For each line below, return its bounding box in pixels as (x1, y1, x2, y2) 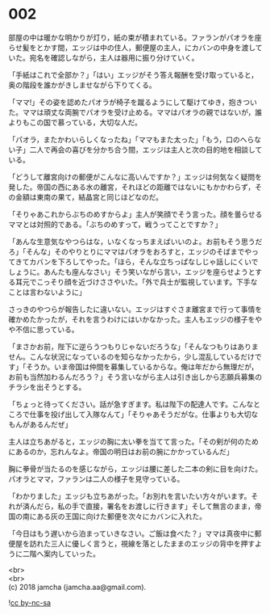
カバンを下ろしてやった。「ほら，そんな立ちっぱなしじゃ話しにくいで (29, 256, 259, 267)
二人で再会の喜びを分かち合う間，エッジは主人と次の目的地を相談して (29, 145, 263, 154)
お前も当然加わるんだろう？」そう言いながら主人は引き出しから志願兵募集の (8, 372, 263, 381)
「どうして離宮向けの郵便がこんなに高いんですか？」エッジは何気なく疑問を (8, 171, 262, 182)
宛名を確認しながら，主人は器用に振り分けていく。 (29, 53, 199, 62)
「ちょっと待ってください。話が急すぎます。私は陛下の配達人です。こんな (8, 399, 254, 409)
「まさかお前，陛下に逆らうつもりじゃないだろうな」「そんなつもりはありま (8, 341, 260, 352)
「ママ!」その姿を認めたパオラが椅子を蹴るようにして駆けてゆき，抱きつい (8, 97, 258, 107)
